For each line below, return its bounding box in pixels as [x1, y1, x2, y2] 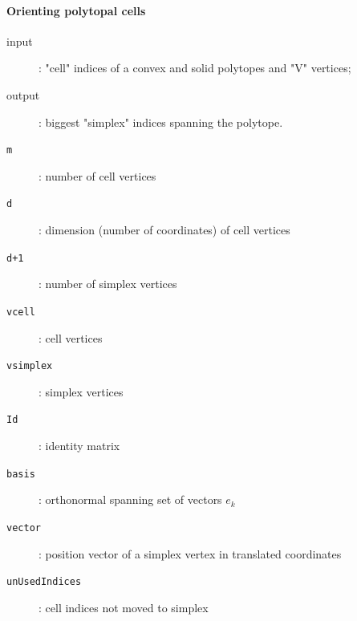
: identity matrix [39, 437, 120, 454]
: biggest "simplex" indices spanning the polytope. [39, 113, 283, 130]
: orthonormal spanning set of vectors [39, 491, 222, 508]
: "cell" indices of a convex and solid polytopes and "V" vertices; [39, 59, 351, 76]
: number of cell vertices [39, 167, 156, 184]
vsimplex [6, 360, 53, 372]
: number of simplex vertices [39, 275, 177, 292]
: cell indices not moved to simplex [39, 599, 209, 615]
